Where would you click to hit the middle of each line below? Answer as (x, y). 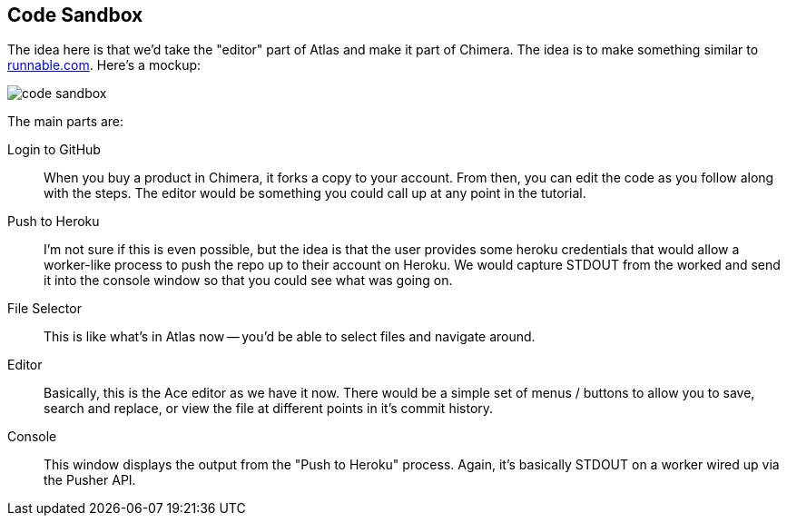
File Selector (44, 309)
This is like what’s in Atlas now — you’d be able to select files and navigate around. (290, 337)
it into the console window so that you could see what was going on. (248, 281)
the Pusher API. (90, 480)
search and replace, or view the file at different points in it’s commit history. (269, 409)
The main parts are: (66, 122)
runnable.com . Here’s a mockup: (104, 65)
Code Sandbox (75, 15)
